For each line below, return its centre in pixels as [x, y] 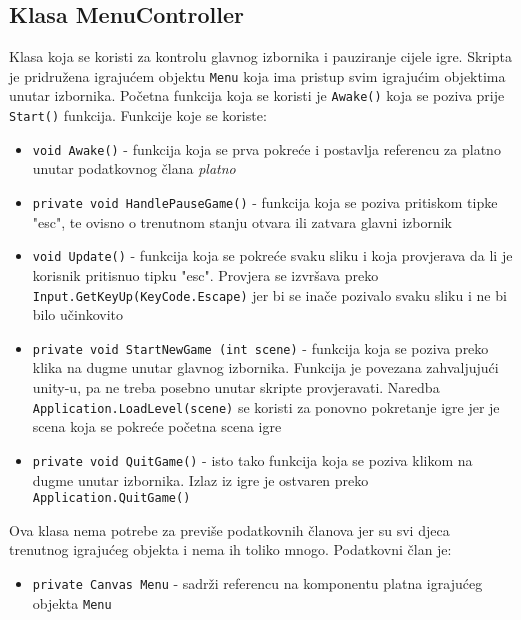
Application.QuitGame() [111, 498]
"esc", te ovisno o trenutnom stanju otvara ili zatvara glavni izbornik [242, 221]
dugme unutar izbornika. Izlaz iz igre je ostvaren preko [200, 479]
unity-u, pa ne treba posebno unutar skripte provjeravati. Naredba [236, 387]
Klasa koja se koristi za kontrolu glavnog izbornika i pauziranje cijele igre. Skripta [260, 56]
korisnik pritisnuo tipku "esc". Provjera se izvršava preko [205, 274]
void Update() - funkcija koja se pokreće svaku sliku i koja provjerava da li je [272, 255]
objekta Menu [72, 602]
